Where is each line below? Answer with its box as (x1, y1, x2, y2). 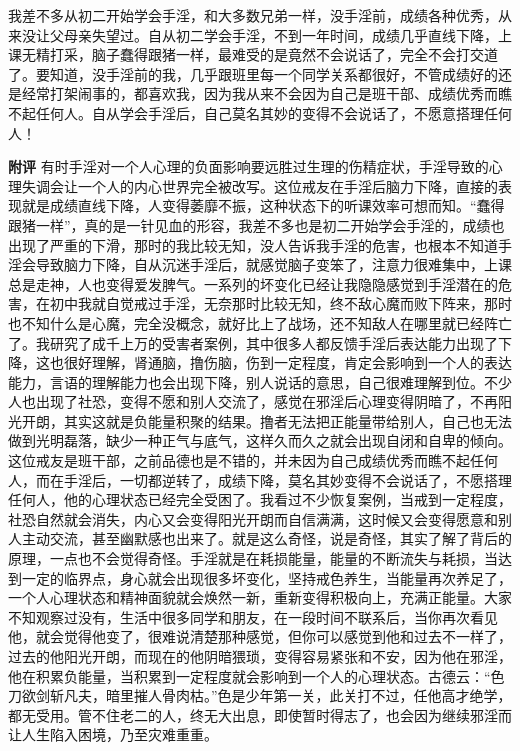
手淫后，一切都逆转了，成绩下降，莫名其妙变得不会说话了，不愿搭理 (63, 469, 512, 490)
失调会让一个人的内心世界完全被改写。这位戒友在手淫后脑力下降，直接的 (21, 175, 498, 196)
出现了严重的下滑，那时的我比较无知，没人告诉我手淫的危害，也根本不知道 (8, 234, 498, 255)
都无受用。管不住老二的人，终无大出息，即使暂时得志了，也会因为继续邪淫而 (8, 704, 512, 725)
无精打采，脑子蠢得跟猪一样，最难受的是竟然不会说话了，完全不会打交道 (21, 44, 498, 65)
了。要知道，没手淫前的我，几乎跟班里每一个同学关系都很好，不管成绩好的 (8, 63, 498, 84)
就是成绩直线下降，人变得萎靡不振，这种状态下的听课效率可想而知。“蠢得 (21, 195, 505, 216)
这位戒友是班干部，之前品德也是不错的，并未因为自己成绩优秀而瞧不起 (8, 450, 470, 471)
